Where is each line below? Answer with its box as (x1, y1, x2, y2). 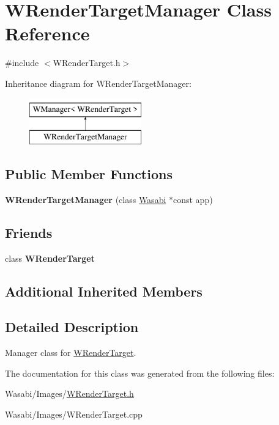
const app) (173, 193, 213, 205)
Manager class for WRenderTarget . (5, 346, 136, 359)
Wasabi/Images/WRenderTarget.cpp (5, 408, 143, 421)
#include (5, 56, 39, 69)
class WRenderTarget (5, 251, 95, 264)
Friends (5, 223, 53, 242)
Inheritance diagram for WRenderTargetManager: (5, 76, 192, 89)
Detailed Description (5, 317, 139, 336)
